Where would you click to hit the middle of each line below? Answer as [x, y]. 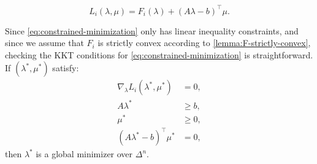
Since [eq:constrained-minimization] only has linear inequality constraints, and [152, 30]
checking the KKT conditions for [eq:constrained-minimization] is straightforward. [159, 54]
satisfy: [66, 68]
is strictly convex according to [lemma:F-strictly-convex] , [204, 43]
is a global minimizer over [84, 154]
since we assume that [44, 43]
